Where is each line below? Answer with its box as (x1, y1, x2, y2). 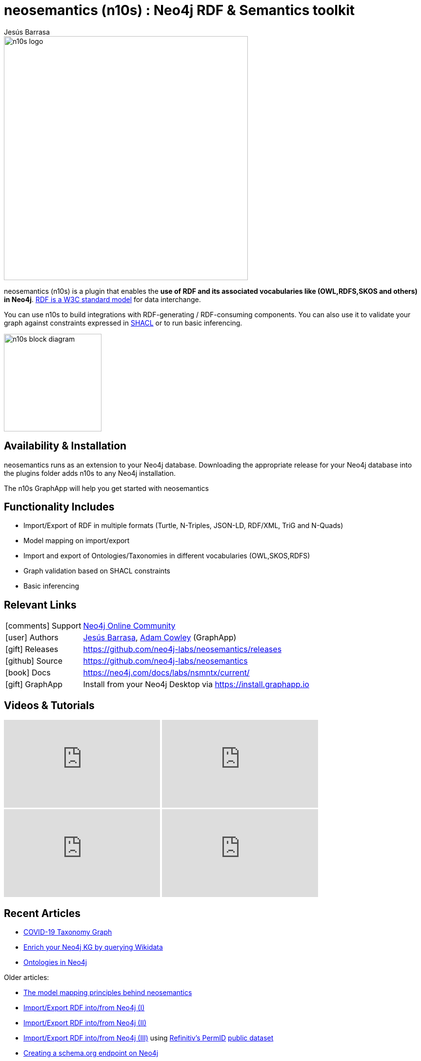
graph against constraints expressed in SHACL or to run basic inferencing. (4, 318, 242, 327)
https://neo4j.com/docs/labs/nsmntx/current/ (83, 668, 250, 678)
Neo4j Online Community (83, 621, 176, 631)
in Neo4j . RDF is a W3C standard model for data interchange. (4, 295, 201, 304)
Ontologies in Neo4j (23, 958, 87, 966)
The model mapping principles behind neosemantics (23, 988, 192, 997)
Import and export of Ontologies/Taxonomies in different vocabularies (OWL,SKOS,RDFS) (23, 551, 310, 560)
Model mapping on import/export (23, 536, 130, 545)
